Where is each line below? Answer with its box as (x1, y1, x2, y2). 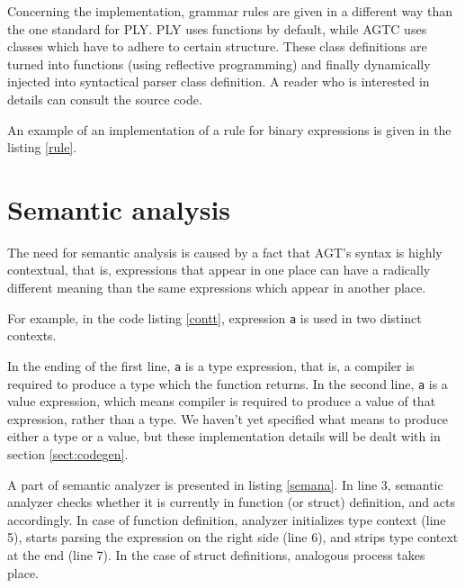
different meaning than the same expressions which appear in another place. (7, 278, 426, 297)
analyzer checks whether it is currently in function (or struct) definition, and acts (7, 493, 455, 511)
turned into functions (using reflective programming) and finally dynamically (7, 54, 431, 73)
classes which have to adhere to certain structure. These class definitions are (7, 37, 427, 56)
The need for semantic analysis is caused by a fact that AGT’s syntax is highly (7, 242, 443, 261)
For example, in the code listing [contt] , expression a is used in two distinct (7, 308, 422, 327)
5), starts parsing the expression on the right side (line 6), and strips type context (7, 528, 459, 547)
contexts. (7, 326, 57, 345)
